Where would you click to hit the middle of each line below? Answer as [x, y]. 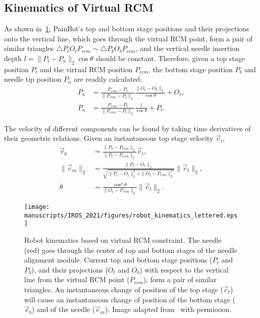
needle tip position [33, 79]
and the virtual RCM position [86, 69]
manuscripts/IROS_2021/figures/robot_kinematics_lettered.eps [131, 215]
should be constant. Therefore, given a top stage [170, 58]
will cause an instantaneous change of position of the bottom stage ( [130, 299]
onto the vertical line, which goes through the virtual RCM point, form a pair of [128, 38]
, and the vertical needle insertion [188, 48]
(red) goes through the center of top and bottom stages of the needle [131, 250]
